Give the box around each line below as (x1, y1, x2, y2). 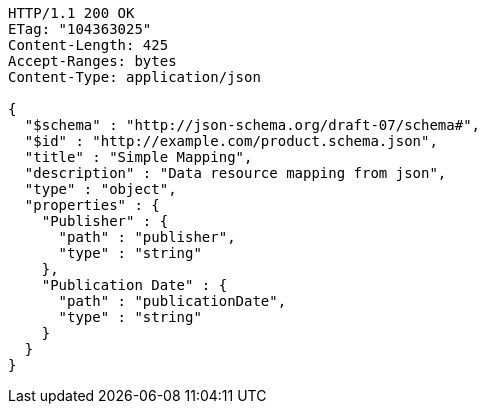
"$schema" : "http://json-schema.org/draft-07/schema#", (24, 117, 481, 133)
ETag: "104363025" (8, 21, 152, 37)
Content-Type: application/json (8, 69, 261, 85)
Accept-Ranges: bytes (8, 53, 177, 69)
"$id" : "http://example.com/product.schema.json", (24, 133, 438, 149)
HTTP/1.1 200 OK (8, 5, 135, 21)
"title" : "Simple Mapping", (24, 149, 253, 165)
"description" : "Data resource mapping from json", (24, 165, 447, 181)
